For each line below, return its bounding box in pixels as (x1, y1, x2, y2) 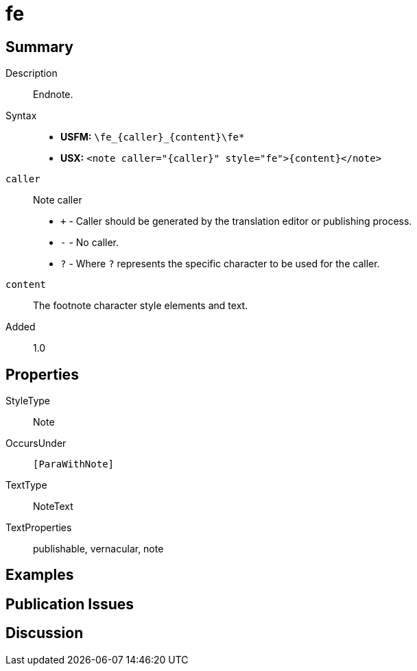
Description (5, 67, 58, 80)
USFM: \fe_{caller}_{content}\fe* (60, 131, 245, 143)
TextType (5, 479, 47, 491)
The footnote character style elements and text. (33, 300, 248, 312)
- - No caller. (60, 236, 119, 249)
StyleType (5, 395, 50, 407)
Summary (5, 38, 73, 56)
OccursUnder (5, 437, 67, 450)
